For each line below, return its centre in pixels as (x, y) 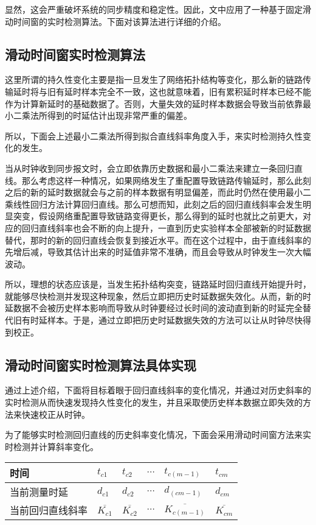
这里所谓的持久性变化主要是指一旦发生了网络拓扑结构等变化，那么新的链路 (154, 79)
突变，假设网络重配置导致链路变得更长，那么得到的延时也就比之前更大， (158, 216)
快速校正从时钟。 (56, 414)
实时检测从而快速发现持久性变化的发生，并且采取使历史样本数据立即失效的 (154, 402)
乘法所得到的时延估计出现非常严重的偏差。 (107, 115)
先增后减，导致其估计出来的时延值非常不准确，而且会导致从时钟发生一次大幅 (158, 252)
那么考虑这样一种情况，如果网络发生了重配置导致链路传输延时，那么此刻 (166, 180)
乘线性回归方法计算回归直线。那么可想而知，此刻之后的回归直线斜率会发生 (154, 204)
